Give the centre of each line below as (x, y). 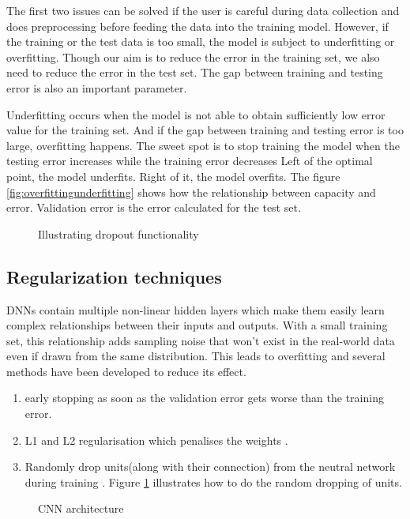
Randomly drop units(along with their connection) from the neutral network (210, 466)
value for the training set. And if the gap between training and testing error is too (205, 130)
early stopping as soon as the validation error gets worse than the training (204, 398)
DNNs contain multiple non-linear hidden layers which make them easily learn (196, 309)
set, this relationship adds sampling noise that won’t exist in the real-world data (201, 340)
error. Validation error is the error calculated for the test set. (154, 207)
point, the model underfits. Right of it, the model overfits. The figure (173, 176)
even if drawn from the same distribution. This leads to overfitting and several (196, 356)
